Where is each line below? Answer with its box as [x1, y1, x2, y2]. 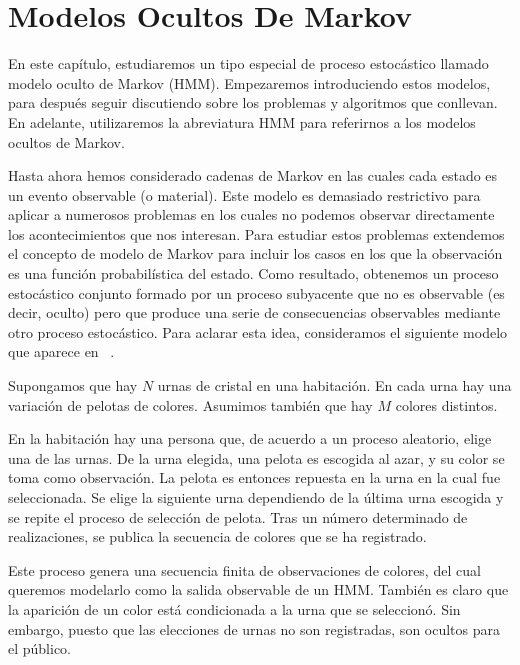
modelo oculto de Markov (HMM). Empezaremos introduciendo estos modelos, [8, 72, 491, 93]
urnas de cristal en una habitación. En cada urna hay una [157, 375, 512, 396]
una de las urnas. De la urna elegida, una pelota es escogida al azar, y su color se [8, 447, 505, 468]
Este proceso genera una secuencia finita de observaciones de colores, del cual [8, 559, 481, 580]
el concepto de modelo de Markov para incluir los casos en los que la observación [8, 243, 503, 264]
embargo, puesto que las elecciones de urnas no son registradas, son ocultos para [8, 618, 501, 639]
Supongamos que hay [8, 375, 138, 396]
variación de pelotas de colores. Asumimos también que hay [8, 394, 373, 415]
